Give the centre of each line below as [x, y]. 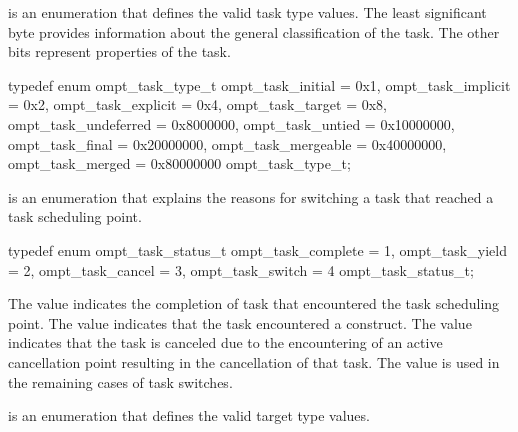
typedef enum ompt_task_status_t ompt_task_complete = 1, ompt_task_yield [257, 249]
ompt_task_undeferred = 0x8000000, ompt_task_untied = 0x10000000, [231, 123]
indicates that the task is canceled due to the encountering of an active [225, 342]
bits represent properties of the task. [119, 51]
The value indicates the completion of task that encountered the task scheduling [254, 303]
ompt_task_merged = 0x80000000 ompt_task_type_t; [179, 163]
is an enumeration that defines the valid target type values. [189, 415]
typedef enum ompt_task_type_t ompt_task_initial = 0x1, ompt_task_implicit [259, 84]
